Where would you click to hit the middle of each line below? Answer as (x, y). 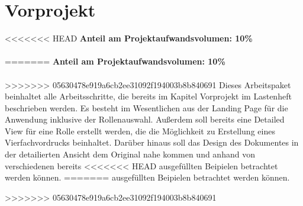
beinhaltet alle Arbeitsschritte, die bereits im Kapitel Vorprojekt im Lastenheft (148, 96)
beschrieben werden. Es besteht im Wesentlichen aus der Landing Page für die (146, 107)
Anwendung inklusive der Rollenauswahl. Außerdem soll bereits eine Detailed (145, 119)
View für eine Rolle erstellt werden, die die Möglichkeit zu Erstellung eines (140, 131)
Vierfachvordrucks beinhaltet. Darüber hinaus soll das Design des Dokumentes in (152, 142)
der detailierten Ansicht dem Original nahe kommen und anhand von (130, 154)
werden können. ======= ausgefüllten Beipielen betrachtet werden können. (147, 177)
